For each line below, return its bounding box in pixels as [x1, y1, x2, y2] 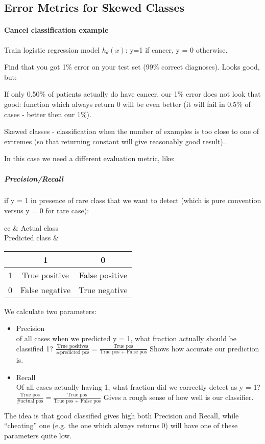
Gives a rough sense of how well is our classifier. [103, 391, 254, 402]
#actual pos [16, 398, 43, 404]
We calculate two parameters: [4, 305, 97, 316]
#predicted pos [56, 349, 89, 355]
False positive [79, 269, 127, 281]
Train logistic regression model [4, 44, 100, 55]
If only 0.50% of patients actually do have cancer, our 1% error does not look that [4, 88, 261, 99]
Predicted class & [4, 232, 59, 243]
